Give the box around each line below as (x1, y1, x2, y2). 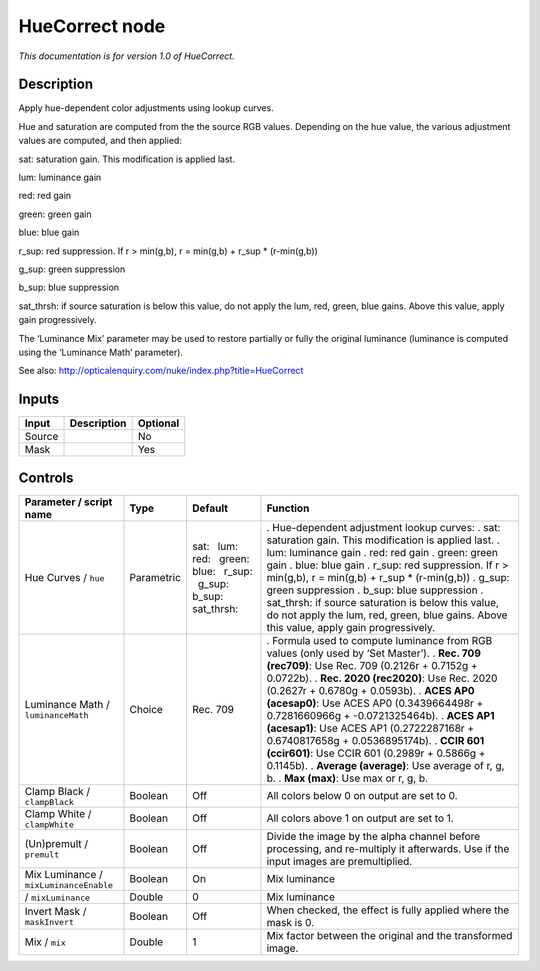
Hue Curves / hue (24, 570, 105, 584)
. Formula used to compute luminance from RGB (266, 633, 493, 647)
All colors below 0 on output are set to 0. (266, 789, 459, 803)
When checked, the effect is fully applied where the (266, 903, 510, 917)
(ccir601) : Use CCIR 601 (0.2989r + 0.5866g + (266, 746, 486, 760)
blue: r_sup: (191, 564, 253, 578)
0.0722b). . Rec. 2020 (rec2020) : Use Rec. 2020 (266, 671, 498, 685)
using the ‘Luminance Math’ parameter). (18, 346, 184, 358)
